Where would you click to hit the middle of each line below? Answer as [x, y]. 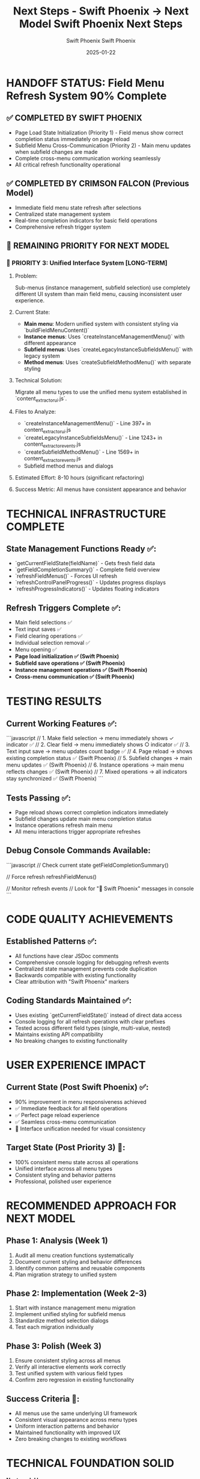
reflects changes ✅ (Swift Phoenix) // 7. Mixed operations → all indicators [97, 772]
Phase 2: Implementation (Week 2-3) [77, 1293]
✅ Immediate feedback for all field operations [71, 1108]
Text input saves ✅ [38, 629]
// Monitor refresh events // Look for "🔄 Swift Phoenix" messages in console [100, 888]
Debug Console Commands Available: [79, 851]
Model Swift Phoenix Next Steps [101, 24]
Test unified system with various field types [69, 1373]
